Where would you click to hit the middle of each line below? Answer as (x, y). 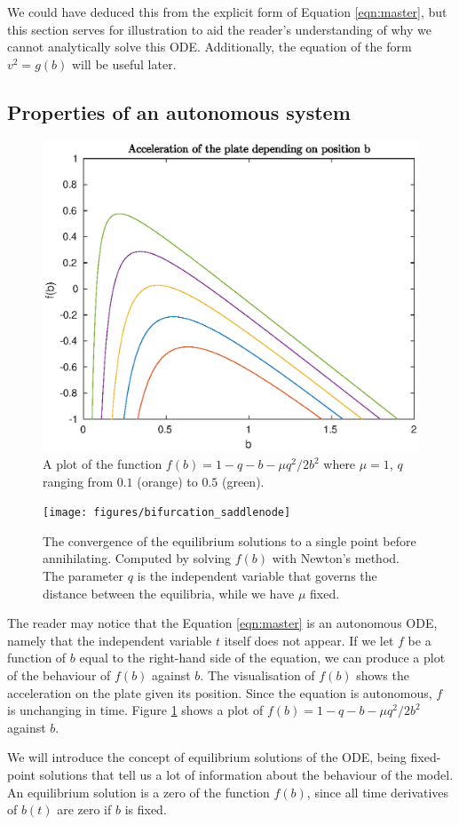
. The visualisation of (257, 675)
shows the (383, 675)
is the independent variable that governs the (257, 576)
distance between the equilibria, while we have (169, 593)
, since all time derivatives (378, 792)
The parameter (83, 576)
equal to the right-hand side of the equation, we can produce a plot (262, 658)
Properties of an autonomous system (179, 111)
